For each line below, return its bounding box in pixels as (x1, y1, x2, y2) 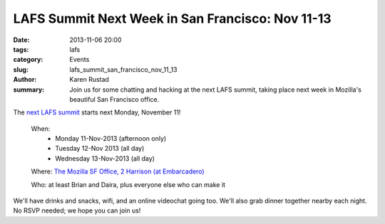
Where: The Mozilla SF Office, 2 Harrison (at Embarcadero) (31, 167, 205, 176)
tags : (13, 45, 29, 53)
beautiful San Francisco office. (69, 95, 160, 103)
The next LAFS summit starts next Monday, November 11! (13, 108, 181, 117)
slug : (13, 65, 29, 74)
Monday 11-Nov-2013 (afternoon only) (55, 134, 167, 143)
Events (69, 55, 90, 64)
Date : (13, 36, 30, 44)
